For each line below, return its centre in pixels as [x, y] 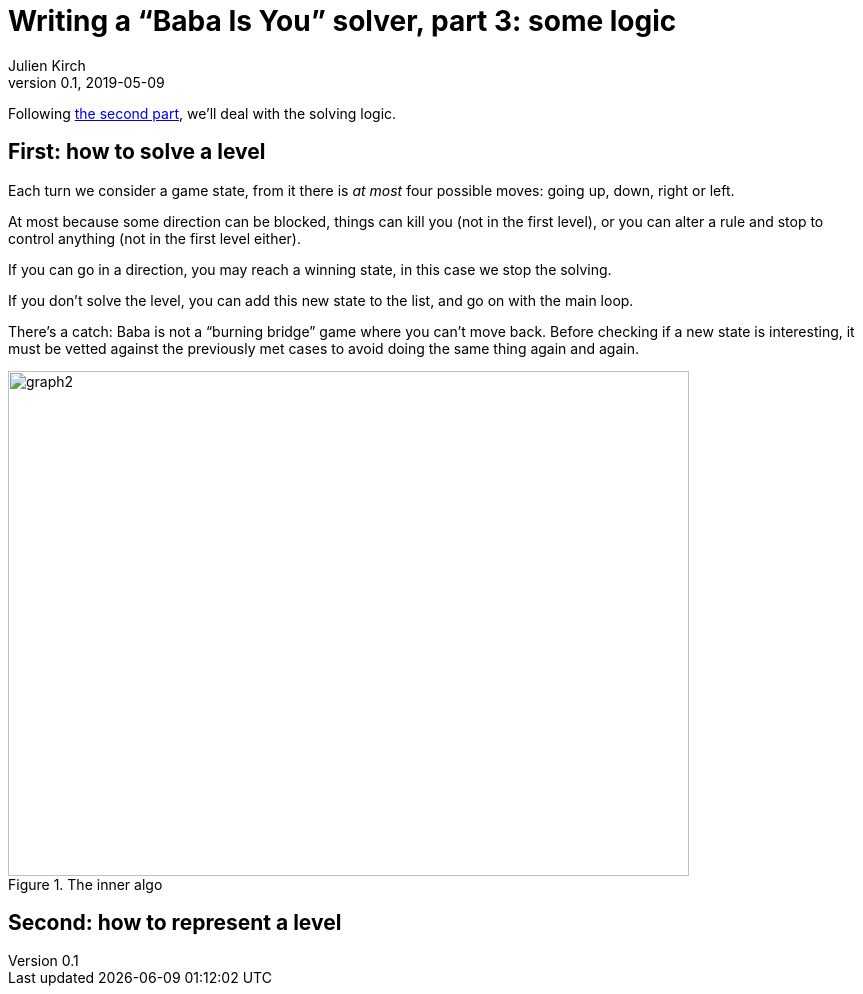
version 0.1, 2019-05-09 [86, 82]
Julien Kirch [47, 65]
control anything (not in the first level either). [154, 238]
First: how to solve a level [137, 152]
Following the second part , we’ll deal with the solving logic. [202, 113]
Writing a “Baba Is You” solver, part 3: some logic [342, 21]
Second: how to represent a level [175, 923]
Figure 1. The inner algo [85, 884]
